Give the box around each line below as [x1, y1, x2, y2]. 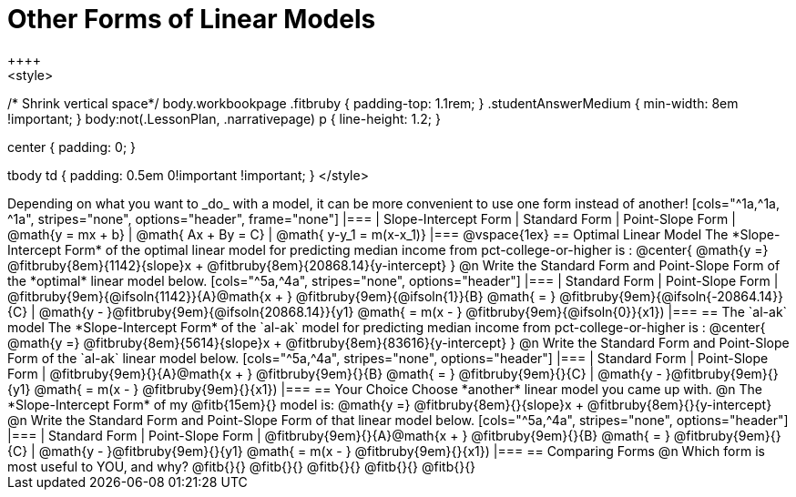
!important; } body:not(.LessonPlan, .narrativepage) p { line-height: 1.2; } [7, 110, 441, 127]
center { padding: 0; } [7, 138, 137, 155]
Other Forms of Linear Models [7, 4, 376, 35]
